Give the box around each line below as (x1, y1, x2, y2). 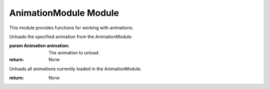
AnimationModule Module (9, 7, 120, 18)
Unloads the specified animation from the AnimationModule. (9, 34, 133, 40)
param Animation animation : (9, 43, 70, 49)
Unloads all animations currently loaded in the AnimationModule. (9, 66, 142, 72)
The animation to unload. (48, 49, 100, 55)
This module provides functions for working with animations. (9, 25, 134, 31)
